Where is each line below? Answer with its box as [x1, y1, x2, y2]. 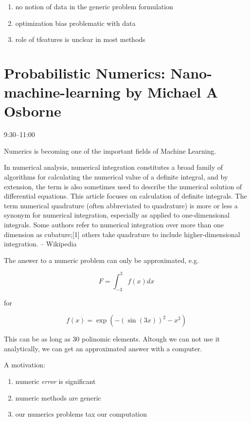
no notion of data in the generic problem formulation [15, 1, 173, 11]
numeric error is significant [15, 376, 96, 386]
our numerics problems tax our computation [15, 409, 147, 419]
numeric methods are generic [15, 392, 101, 402]
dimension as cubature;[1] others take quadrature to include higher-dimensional [4, 229, 240, 239]
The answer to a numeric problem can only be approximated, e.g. [4, 255, 199, 265]
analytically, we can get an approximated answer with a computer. [4, 343, 202, 353]
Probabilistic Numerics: [4, 62, 165, 82]
